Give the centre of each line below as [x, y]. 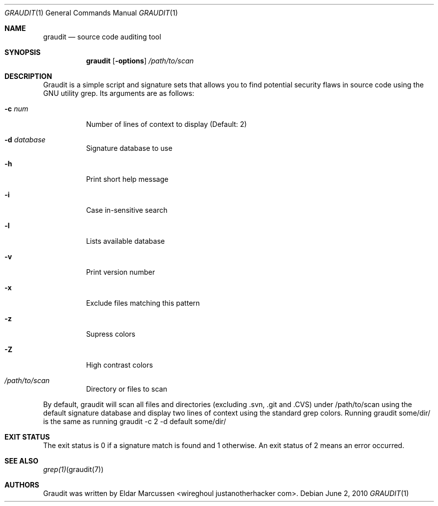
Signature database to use [129, 148]
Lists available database [125, 241]
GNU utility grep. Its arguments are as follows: [119, 93]
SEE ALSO [21, 461]
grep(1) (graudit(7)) [73, 469]
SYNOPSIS [23, 52]
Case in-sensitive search [127, 210]
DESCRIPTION [28, 76]
